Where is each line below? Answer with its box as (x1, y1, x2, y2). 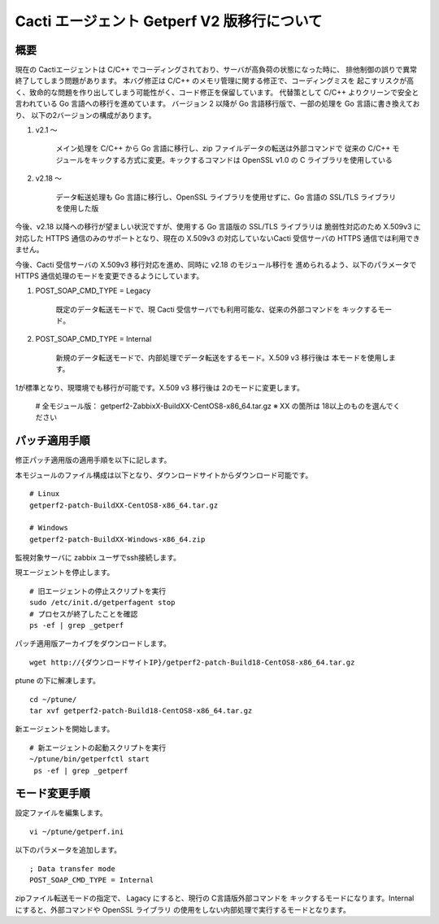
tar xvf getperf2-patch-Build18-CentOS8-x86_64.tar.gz (29, 706, 253, 715)
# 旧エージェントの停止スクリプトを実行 (29, 586, 167, 595)
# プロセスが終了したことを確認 (29, 609, 138, 618)
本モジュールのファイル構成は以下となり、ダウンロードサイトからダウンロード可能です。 (15, 470, 313, 480)
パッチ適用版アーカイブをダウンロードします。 (15, 639, 171, 648)
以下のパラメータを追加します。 (15, 845, 122, 855)
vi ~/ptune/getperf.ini (29, 826, 124, 836)
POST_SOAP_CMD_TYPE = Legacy (35, 285, 151, 296)
